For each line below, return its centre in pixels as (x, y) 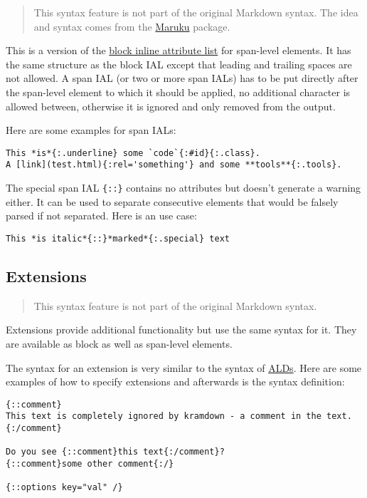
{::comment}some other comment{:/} (90, 464)
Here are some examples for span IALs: (91, 130)
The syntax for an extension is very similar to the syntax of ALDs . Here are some (184, 367)
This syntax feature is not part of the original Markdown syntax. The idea (196, 12)
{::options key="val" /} (64, 488)
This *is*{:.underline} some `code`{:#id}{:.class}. (133, 153)
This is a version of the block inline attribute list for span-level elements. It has (179, 50)
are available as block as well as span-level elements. (119, 343)
